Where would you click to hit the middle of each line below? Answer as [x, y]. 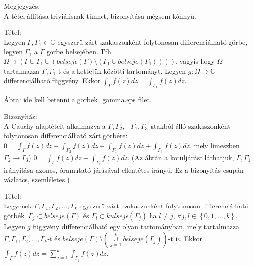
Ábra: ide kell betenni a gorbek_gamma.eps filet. [78, 100]
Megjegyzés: [22, 6]
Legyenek [18, 205]
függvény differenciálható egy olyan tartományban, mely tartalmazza [136, 226]
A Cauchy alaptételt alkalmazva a [55, 126]
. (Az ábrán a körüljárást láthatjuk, [181, 157]
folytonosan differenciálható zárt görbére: [66, 135]
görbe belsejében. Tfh [79, 51]
